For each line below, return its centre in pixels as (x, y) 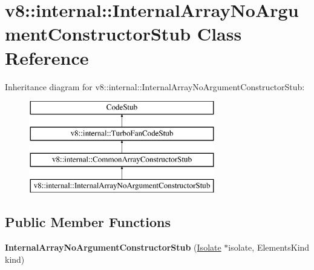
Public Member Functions (88, 222)
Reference (47, 57)
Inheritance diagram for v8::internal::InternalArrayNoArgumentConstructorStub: (155, 86)
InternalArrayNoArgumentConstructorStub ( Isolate (113, 247)
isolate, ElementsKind (269, 247)
